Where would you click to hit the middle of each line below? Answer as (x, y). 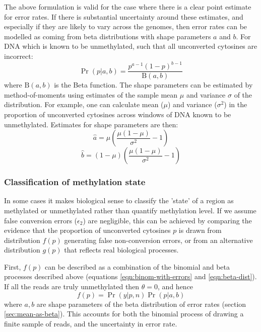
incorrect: (19, 56)
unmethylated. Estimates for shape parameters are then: (91, 124)
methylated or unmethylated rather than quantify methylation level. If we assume (130, 210)
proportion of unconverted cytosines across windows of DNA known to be (118, 114)
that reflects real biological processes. (121, 250)
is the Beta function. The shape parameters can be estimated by (153, 85)
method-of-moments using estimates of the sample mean (91, 94)
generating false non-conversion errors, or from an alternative (158, 240)
